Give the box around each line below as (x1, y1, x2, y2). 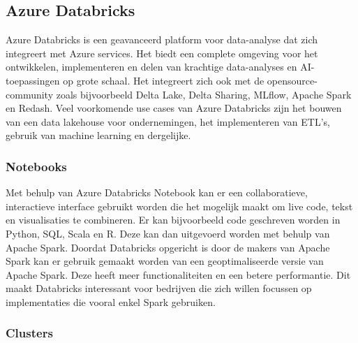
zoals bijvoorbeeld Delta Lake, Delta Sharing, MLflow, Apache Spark (56, 87, 352, 101)
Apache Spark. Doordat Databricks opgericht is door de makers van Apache (6, 240, 330, 254)
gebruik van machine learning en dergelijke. (6, 128, 191, 143)
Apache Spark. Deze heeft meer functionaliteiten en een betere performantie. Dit (6, 267, 351, 282)
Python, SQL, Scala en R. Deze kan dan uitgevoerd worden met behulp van (6, 226, 330, 240)
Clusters (6, 324, 53, 342)
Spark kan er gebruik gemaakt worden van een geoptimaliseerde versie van (6, 254, 324, 268)
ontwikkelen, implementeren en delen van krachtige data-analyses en (6, 59, 297, 74)
